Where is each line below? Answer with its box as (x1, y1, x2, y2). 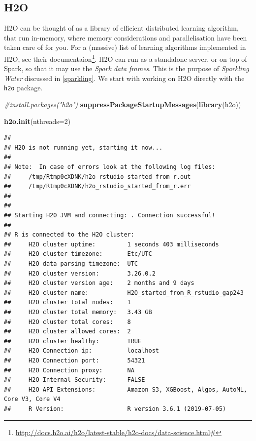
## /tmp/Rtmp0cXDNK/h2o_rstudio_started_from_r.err (4, 183, 191, 190)
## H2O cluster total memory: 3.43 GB (4, 308, 152, 316)
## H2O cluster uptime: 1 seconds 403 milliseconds (4, 241, 219, 248)
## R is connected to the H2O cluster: (4, 231, 134, 239)
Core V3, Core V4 (4, 396, 61, 403)
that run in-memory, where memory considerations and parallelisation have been (4, 32, 247, 42)
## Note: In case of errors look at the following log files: (4, 163, 216, 171)
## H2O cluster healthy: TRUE (4, 337, 142, 345)
